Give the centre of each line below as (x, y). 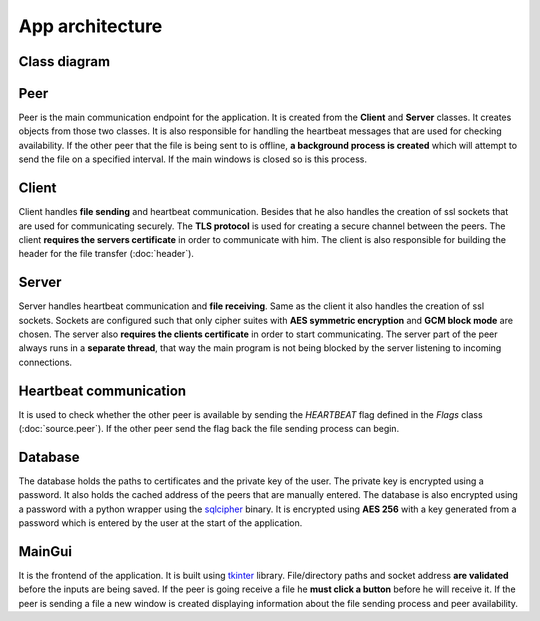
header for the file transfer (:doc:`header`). (106, 254)
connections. (45, 362)
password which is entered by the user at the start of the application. (160, 523)
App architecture (90, 26)
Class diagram (64, 61)
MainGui (45, 551)
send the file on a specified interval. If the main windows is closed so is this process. (193, 159)
